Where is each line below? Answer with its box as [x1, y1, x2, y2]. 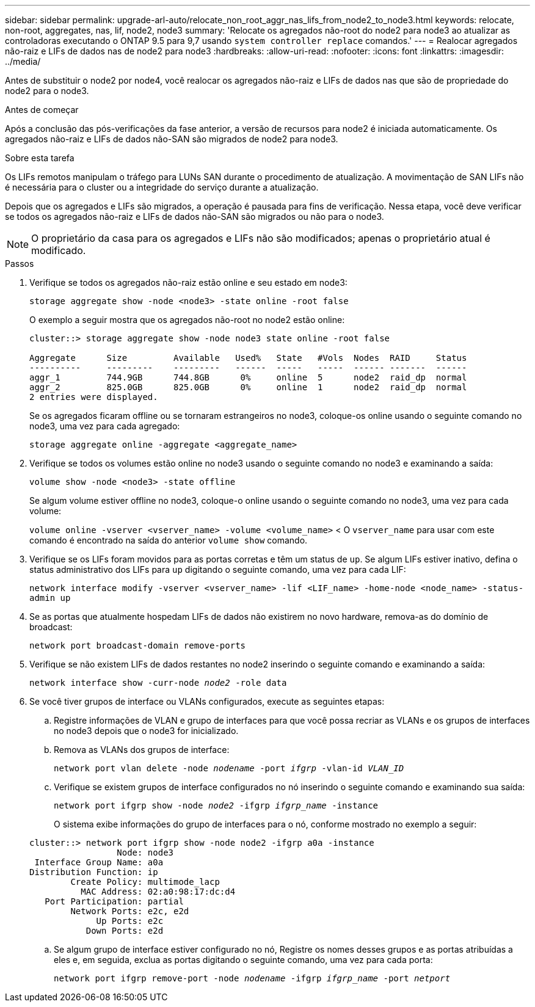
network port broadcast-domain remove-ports [29, 641, 246, 650]
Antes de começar [5, 104, 79, 115]
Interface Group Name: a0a [34, 857, 164, 867]
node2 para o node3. [5, 85, 89, 96]
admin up [29, 593, 71, 603]
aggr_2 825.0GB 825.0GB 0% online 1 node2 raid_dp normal [29, 382, 467, 392]
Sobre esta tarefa [5, 153, 75, 163]
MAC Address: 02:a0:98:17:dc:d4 [81, 887, 236, 896]
